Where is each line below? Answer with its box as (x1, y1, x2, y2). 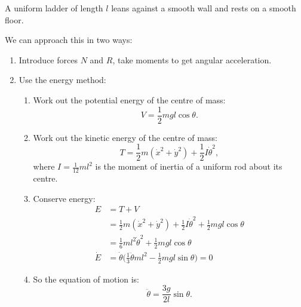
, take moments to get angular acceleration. (112, 53, 272, 66)
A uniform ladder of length (5, 2, 103, 14)
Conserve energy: (33, 192, 96, 204)
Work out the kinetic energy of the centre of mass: (33, 131, 217, 143)
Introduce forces (19, 53, 78, 66)
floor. (5, 13, 24, 26)
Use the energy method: (19, 73, 106, 86)
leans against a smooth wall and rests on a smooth (111, 2, 296, 14)
